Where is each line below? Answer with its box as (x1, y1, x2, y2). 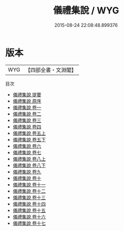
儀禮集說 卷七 (12, 149, 42, 155)
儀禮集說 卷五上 (12, 130, 46, 136)
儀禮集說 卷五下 (12, 136, 46, 143)
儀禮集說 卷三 (12, 117, 42, 123)
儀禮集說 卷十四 (12, 201, 46, 207)
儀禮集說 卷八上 (12, 155, 46, 162)
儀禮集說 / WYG (53, 5, 119, 16)
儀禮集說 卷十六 (12, 214, 46, 220)
